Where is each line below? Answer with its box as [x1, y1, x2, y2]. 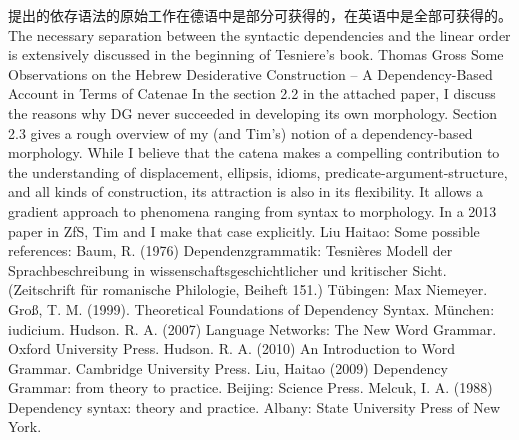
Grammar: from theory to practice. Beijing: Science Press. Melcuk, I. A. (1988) [8, 377, 493, 398]
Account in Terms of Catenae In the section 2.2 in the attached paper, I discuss [8, 83, 496, 104]
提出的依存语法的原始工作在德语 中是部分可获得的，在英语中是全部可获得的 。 [8, 5, 512, 25]
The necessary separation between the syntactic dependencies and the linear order [8, 24, 511, 45]
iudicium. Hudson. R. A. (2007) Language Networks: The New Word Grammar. [8, 318, 497, 339]
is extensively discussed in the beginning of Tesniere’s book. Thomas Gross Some [8, 44, 504, 65]
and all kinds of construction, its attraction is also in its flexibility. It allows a [8, 181, 484, 202]
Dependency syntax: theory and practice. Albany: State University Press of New [8, 396, 501, 417]
